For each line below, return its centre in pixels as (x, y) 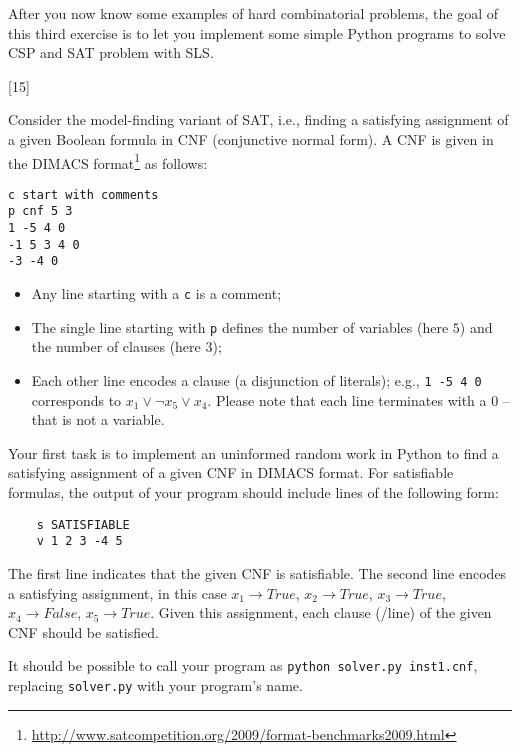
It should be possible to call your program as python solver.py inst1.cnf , (243, 665)
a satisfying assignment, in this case (117, 592)
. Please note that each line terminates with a (347, 399)
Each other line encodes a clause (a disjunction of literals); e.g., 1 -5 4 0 (256, 380)
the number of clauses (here (116, 346)
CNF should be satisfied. (83, 631)
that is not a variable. (98, 419)
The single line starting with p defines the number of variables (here (240, 326)
